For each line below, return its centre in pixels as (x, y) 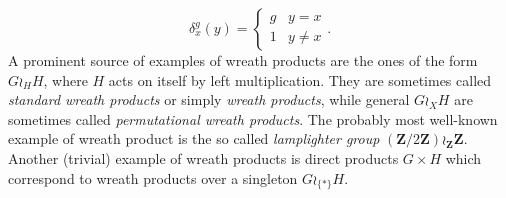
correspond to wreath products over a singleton (153, 177)
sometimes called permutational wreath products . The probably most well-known (253, 118)
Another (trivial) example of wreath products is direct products (203, 157)
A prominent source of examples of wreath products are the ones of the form (243, 60)
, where (65, 79)
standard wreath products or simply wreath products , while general (209, 99)
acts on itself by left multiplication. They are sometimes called (300, 79)
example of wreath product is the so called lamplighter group (194, 138)
